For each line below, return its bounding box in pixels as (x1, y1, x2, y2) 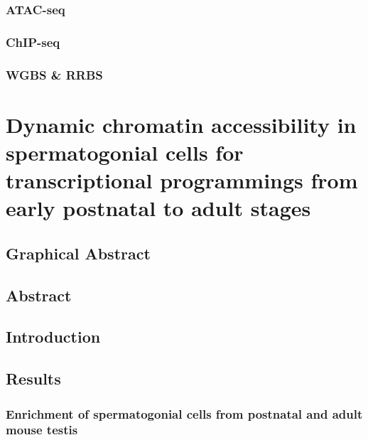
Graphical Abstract (6, 242, 151, 264)
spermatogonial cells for (6, 137, 244, 166)
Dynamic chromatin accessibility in (6, 109, 357, 139)
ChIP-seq (6, 33, 60, 50)
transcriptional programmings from (6, 166, 358, 195)
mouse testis (6, 421, 78, 439)
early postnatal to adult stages (6, 193, 311, 222)
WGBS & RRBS (6, 65, 103, 83)
